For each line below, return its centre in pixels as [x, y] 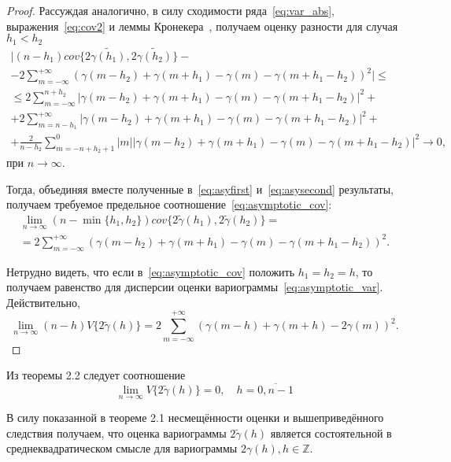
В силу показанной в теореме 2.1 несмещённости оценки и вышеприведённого [195, 418]
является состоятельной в [331, 432]
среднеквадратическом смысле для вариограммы [122, 448]
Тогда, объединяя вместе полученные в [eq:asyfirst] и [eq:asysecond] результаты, [200, 188]
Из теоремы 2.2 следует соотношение [96, 375]
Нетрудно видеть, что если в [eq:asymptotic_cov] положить [151, 271]
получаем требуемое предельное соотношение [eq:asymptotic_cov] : [169, 204]
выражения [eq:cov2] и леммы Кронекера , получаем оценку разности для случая [202, 26]
